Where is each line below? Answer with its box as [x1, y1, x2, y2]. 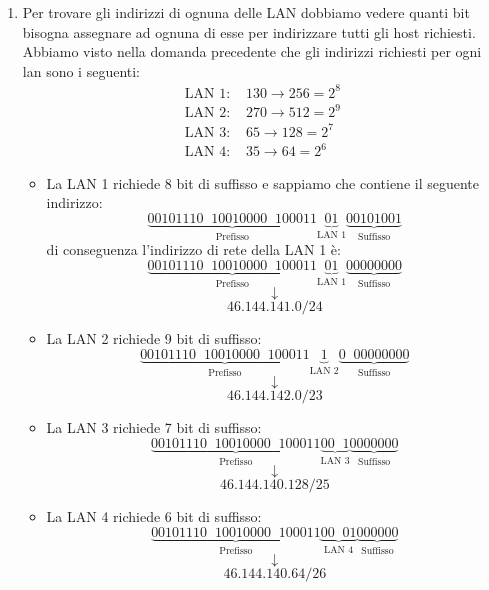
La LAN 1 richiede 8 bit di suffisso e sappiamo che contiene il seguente [46, 172, 479, 193]
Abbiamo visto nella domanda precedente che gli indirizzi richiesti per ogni [22, 41, 482, 62]
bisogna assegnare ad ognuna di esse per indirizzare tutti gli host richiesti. [22, 21, 476, 42]
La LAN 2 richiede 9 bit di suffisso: [46, 328, 262, 349]
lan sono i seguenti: [22, 60, 141, 81]
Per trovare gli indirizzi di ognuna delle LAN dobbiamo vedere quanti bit [22, 2, 470, 22]
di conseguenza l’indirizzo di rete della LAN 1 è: [46, 239, 341, 260]
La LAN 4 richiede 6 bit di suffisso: [46, 506, 262, 527]
